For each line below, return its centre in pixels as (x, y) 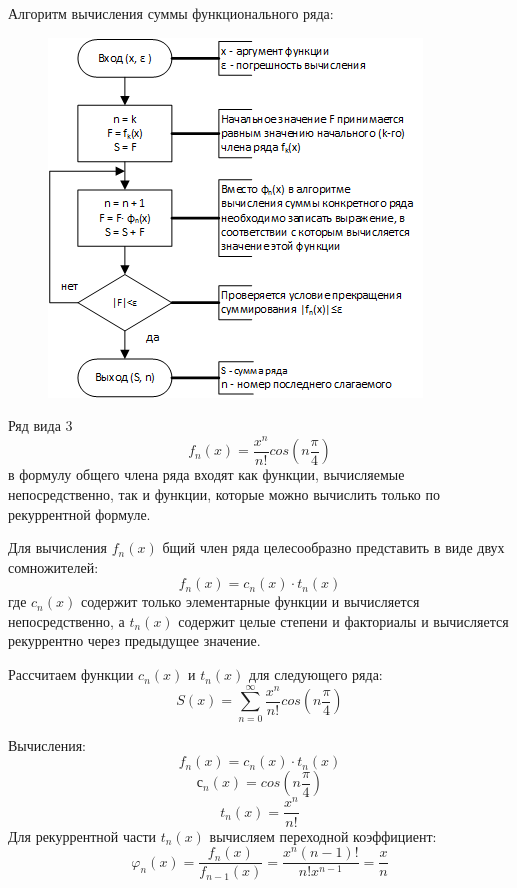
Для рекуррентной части (82, 835)
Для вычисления (58, 547)
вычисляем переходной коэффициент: (323, 835)
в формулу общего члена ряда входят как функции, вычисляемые (206, 474)
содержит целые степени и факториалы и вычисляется (343, 620)
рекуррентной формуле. (79, 513)
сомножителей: (53, 566)
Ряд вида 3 (40, 425)
